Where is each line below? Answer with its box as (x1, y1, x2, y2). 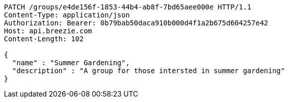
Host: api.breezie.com (4, 27, 93, 35)
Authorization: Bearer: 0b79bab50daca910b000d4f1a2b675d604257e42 (4, 19, 269, 27)
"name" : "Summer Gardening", (12, 59, 130, 67)
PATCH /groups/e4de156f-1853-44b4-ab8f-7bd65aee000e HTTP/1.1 (4, 3, 252, 11)
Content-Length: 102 (4, 35, 84, 43)
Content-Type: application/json (4, 11, 130, 19)
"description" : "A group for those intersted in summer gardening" (12, 67, 285, 75)
